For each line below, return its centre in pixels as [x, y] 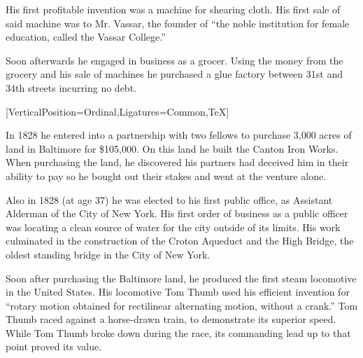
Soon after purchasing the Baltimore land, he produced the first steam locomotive [181, 278]
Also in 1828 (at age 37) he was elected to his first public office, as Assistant [169, 199]
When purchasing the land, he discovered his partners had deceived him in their [177, 162]
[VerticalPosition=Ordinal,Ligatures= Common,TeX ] [118, 111]
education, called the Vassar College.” [86, 37]
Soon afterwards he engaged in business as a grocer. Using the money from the [175, 60]
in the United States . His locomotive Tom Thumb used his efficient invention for [178, 292]
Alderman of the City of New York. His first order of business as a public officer [177, 213]
